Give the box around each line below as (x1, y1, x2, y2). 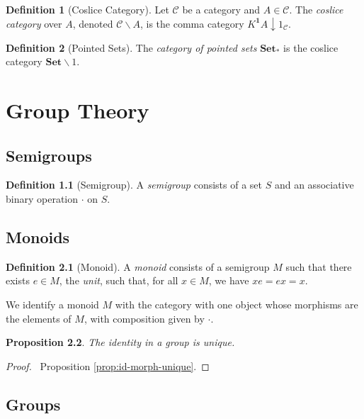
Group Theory (6, 95, 149, 124)
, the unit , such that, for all (59, 273, 178, 288)
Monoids (6, 225, 70, 247)
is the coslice (283, 40, 339, 55)
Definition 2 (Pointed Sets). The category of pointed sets (6, 40, 257, 55)
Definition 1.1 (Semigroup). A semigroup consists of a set (6, 177, 263, 192)
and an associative (274, 177, 354, 192)
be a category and (182, 2, 261, 16)
